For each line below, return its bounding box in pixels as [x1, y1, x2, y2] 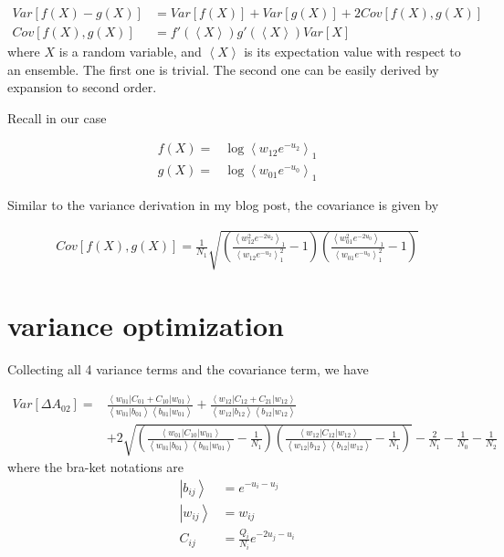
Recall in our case [7, 108, 107, 127]
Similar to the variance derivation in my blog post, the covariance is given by [7, 195, 439, 215]
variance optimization [7, 307, 284, 344]
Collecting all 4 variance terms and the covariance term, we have [7, 360, 369, 379]
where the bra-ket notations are [7, 457, 184, 477]
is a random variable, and [58, 42, 202, 61]
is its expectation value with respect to [244, 42, 461, 61]
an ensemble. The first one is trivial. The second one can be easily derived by [7, 59, 439, 79]
